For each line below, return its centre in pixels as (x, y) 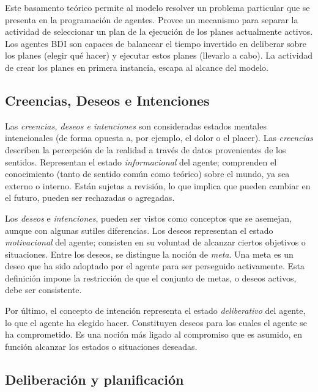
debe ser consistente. (43, 290)
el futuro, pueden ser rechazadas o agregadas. (90, 198)
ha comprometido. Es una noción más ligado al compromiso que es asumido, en (153, 334)
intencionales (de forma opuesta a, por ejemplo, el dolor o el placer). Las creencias (159, 138)
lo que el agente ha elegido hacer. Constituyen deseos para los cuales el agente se (156, 322)
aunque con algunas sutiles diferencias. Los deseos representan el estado (139, 230)
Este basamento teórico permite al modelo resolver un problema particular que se (157, 7)
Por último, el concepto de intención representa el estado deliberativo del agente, (155, 310)
